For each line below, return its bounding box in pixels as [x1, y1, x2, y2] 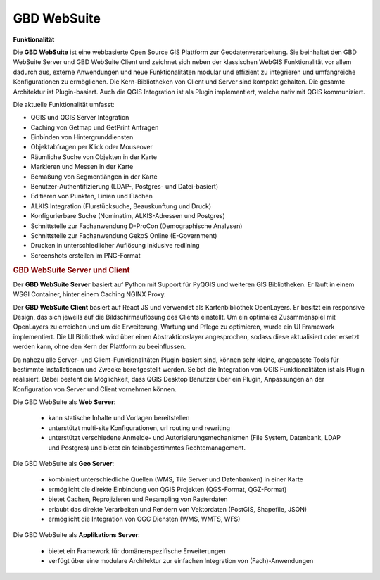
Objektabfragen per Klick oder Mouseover [30, 143, 153, 151]
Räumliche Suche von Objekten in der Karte [30, 152, 158, 161]
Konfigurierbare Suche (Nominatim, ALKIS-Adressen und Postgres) [30, 212, 225, 220]
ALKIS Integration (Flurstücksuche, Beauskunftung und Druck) [30, 201, 211, 210]
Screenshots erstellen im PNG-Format [30, 251, 141, 260]
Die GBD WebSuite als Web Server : [13, 398, 116, 406]
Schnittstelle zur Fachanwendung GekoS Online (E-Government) [30, 231, 217, 239]
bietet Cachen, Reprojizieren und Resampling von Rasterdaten [48, 495, 228, 503]
